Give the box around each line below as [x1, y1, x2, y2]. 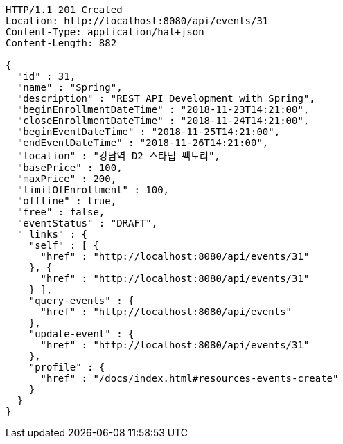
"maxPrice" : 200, [17, 173, 117, 184]
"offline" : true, [17, 195, 117, 206]
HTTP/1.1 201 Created [6, 4, 123, 15]
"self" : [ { [28, 240, 99, 251]
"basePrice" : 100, [17, 162, 123, 173]
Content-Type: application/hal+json [6, 26, 204, 37]
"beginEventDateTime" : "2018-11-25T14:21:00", [17, 126, 281, 137]
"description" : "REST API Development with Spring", [17, 93, 315, 104]
